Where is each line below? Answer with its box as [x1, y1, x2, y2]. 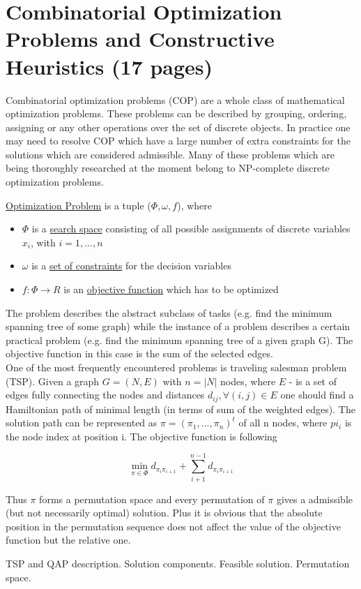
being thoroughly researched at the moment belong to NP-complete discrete [6, 161, 330, 175]
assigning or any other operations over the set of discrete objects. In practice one [6, 119, 351, 134]
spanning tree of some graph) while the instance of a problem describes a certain [6, 319, 351, 334]
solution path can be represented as [6, 415, 158, 430]
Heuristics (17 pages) [6, 52, 213, 80]
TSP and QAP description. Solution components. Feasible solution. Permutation [6, 556, 350, 570]
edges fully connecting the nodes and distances [6, 387, 205, 402]
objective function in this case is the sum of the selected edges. [6, 346, 273, 361]
